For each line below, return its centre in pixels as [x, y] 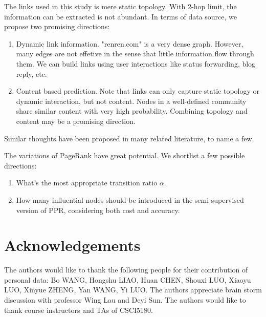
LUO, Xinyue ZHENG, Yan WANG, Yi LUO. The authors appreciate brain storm [133, 290]
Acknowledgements [72, 245]
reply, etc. [31, 73]
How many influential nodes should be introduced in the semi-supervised [130, 199]
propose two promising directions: [57, 26]
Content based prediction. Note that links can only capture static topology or [138, 91]
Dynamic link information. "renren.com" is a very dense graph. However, [130, 43]
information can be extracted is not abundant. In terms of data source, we [120, 16]
